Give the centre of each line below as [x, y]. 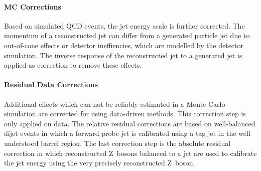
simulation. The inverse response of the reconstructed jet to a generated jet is [123, 55]
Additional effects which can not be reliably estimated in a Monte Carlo [115, 104]
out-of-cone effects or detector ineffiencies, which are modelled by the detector [124, 45]
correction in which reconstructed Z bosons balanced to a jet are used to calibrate [130, 153]
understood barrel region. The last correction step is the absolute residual [117, 143]
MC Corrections [33, 6]
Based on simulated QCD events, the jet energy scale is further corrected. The [124, 25]
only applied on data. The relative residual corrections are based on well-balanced [130, 123]
